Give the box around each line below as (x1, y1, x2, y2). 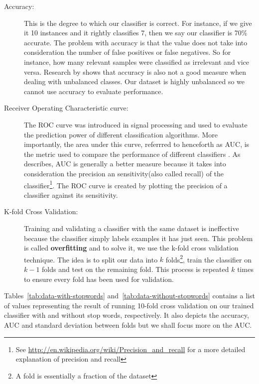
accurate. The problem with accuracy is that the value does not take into (24, 37, 248, 47)
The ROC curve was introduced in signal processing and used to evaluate (24, 119, 248, 129)
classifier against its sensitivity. (24, 189, 118, 200)
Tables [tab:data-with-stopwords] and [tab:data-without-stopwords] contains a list (4, 290, 255, 301)
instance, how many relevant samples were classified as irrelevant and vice (24, 56, 250, 67)
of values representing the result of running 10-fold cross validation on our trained (4, 300, 254, 310)
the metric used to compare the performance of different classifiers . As (24, 148, 241, 159)
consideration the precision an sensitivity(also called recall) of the (24, 168, 224, 178)
